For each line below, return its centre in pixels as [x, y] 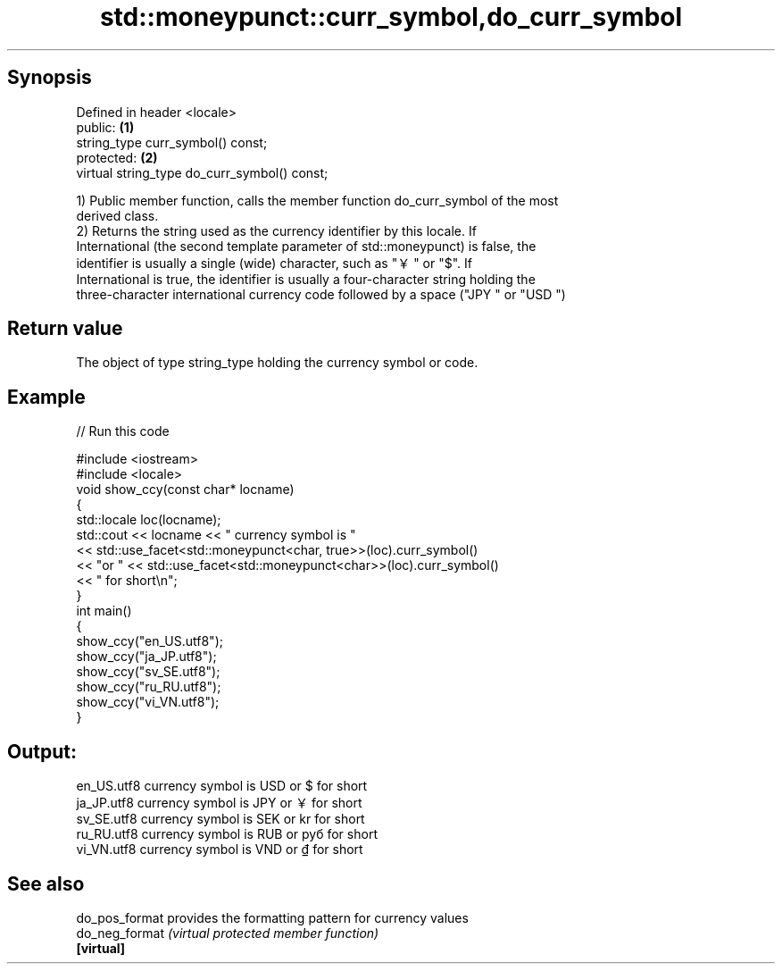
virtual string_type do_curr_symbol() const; [202, 172]
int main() [104, 611]
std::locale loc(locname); [149, 520]
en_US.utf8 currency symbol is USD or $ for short [222, 786]
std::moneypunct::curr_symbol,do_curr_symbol [391, 17]
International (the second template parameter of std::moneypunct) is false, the [306, 246]
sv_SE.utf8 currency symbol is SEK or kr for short [220, 819]
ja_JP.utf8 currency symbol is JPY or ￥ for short [219, 803]
